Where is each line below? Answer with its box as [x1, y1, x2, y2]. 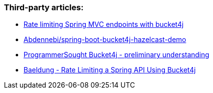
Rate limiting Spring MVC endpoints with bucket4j [24, 20, 184, 29]
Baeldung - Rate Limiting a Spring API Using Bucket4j [24, 66, 196, 74]
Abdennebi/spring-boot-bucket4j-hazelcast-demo [24, 35, 186, 44]
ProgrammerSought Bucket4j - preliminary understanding [24, 50, 210, 59]
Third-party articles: [4, 2, 84, 12]
